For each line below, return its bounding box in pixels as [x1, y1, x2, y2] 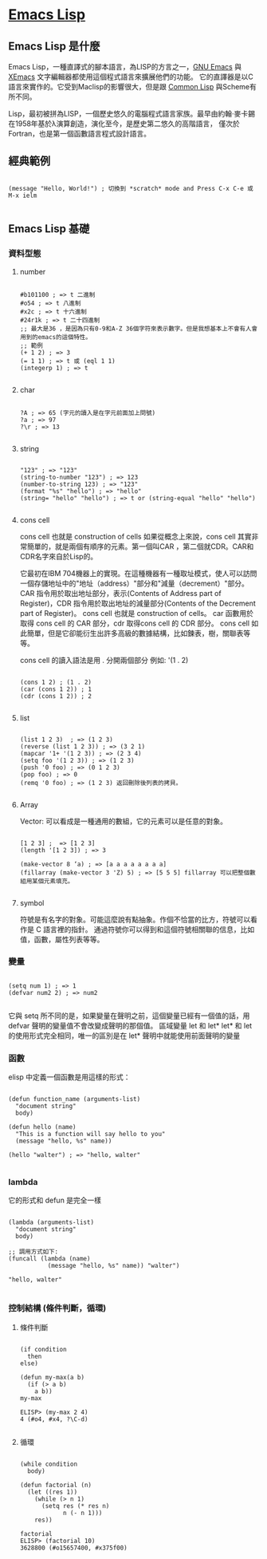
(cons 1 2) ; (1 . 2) [19, 678, 92, 686]
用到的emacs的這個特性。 [19, 333, 92, 341]
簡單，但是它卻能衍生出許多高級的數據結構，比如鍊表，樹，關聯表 [26, 628, 244, 637]
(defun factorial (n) [19, 1481, 92, 1489]
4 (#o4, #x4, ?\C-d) [19, 1415, 88, 1423]
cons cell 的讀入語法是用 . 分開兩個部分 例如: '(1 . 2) [19, 655, 189, 665]
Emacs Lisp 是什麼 [8, 39, 100, 53]
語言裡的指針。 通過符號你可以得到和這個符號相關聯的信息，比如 [42, 924, 255, 934]
